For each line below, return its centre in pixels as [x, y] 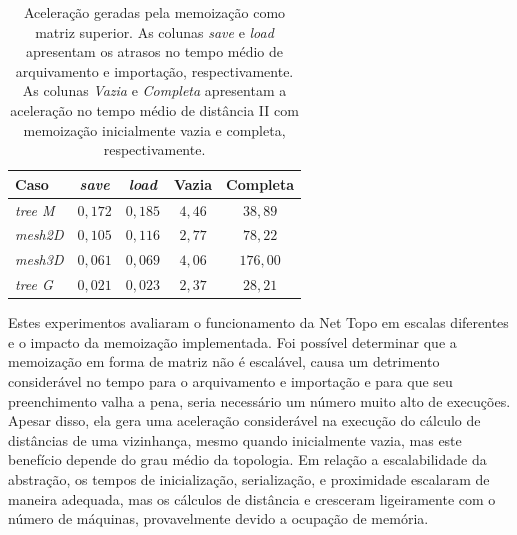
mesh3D [39, 259]
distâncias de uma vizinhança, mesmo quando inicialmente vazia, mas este [235, 439]
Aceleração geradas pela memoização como [155, 12]
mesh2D [39, 234]
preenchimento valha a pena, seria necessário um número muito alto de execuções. [259, 400]
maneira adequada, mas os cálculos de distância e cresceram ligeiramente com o [252, 498]
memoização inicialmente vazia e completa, [154, 129]
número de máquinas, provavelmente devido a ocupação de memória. [218, 518]
